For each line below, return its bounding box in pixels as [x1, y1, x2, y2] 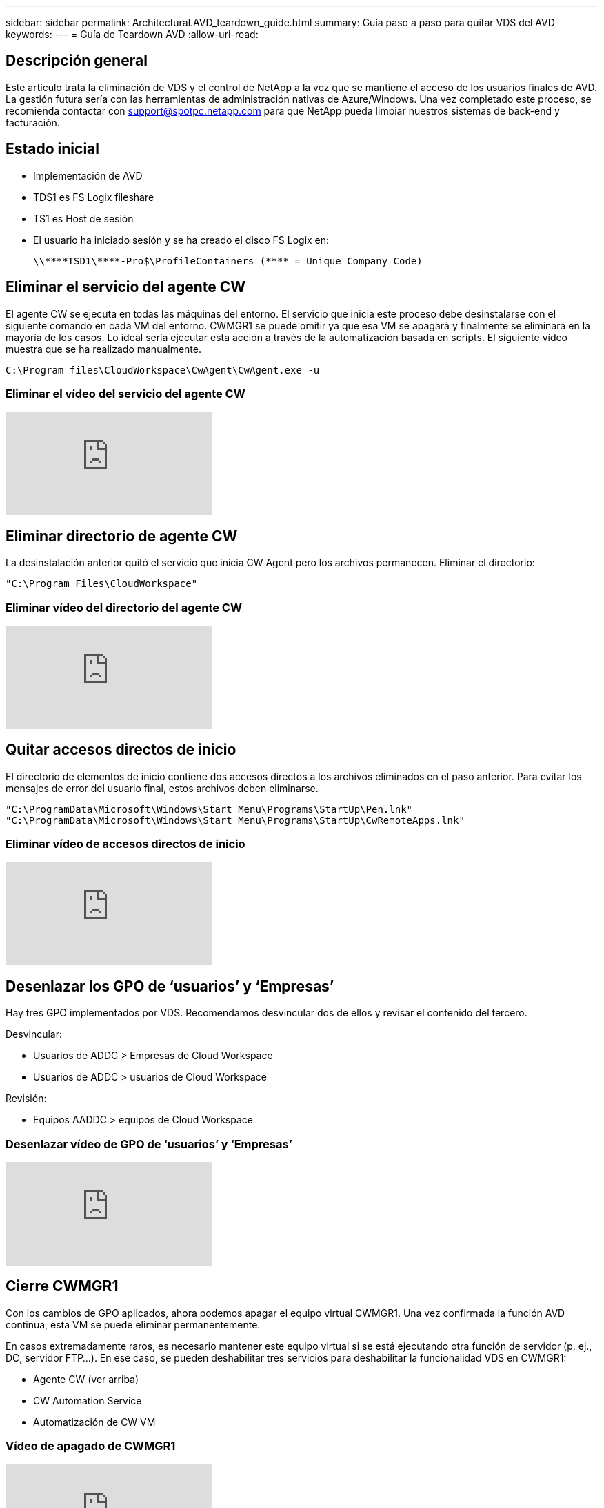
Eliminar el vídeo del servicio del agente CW [6, 386, 245, 400]
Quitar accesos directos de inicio [6, 741, 236, 759]
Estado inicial [6, 140, 99, 158]
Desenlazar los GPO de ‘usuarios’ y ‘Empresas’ [6, 977, 334, 995]
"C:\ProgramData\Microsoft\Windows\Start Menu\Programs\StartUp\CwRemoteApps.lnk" [6, 814, 465, 826]
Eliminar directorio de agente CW [6, 527, 238, 545]
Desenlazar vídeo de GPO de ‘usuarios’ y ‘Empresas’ [6, 1137, 292, 1151]
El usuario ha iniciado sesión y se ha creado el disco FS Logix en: [33, 233, 330, 246]
